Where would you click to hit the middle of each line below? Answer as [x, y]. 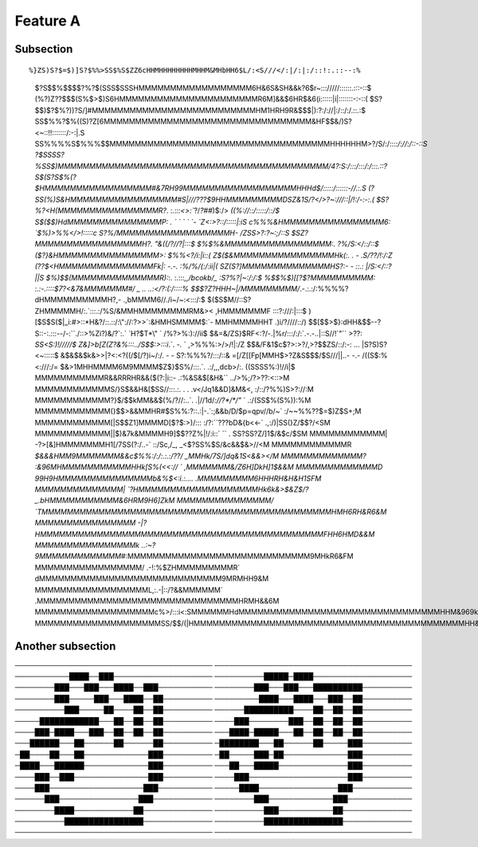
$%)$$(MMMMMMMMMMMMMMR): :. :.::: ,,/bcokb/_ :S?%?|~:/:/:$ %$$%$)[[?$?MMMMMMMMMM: [211, 277]
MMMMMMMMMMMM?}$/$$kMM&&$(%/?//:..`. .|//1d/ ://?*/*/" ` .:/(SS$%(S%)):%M [173, 400]
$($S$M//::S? [229, 300]
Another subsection [65, 646]
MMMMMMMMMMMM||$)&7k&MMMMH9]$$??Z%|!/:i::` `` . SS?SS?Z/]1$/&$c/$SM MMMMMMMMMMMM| [211, 433]
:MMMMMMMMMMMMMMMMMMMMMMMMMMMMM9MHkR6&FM [239, 556]
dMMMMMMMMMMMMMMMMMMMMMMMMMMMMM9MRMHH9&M [152, 578]
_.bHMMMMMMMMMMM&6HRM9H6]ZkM [105, 500]
